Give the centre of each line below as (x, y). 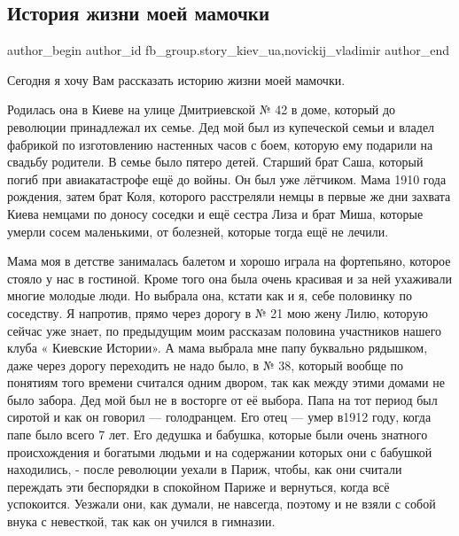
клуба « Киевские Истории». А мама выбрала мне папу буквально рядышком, (218, 348)
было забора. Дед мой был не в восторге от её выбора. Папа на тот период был (222, 399)
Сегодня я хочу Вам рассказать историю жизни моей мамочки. (176, 79)
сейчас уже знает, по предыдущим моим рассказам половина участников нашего (225, 330)
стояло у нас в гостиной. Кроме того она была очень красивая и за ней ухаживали (229, 278)
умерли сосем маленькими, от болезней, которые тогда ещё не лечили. (198, 231)
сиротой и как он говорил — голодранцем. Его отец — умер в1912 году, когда (219, 417)
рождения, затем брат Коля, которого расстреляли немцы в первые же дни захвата (229, 196)
